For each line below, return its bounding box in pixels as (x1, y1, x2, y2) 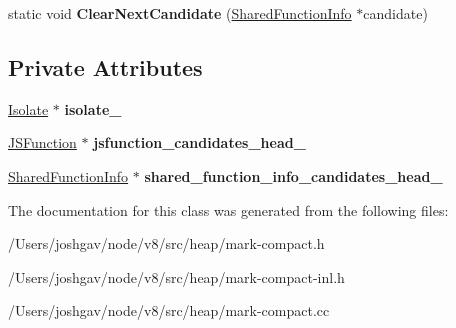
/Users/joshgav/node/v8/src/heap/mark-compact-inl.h (8, 266, 345, 287)
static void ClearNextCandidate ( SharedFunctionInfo (8, 3, 352, 23)
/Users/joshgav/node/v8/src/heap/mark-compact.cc (8, 300, 330, 321)
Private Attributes (8, 51, 203, 82)
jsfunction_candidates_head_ (93, 132, 306, 153)
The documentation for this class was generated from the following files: (8, 199, 449, 220)
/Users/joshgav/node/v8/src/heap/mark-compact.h (8, 233, 325, 254)
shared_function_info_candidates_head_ (144, 165, 443, 186)
